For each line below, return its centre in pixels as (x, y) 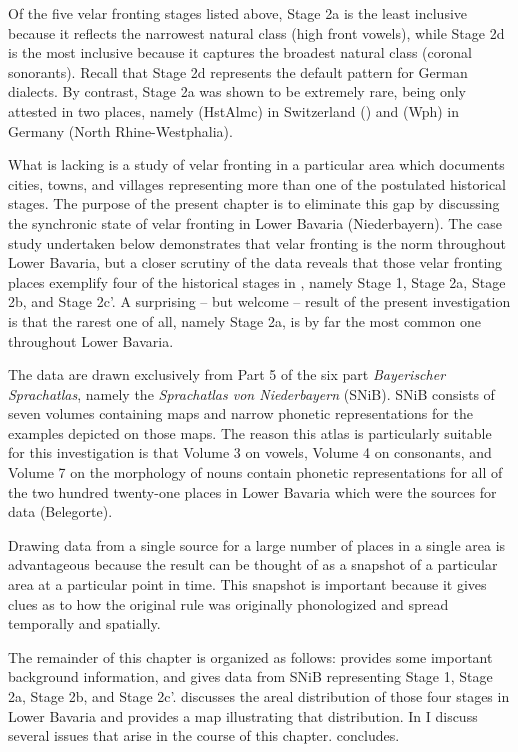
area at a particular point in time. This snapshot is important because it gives (247, 584)
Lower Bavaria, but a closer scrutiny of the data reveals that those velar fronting (255, 262)
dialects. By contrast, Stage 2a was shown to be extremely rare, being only (237, 91)
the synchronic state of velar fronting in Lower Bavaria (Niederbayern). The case (255, 222)
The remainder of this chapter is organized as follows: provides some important (250, 656)
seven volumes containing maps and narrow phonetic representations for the (240, 413)
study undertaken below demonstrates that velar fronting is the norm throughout (257, 242)
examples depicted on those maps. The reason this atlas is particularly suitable (250, 432)
